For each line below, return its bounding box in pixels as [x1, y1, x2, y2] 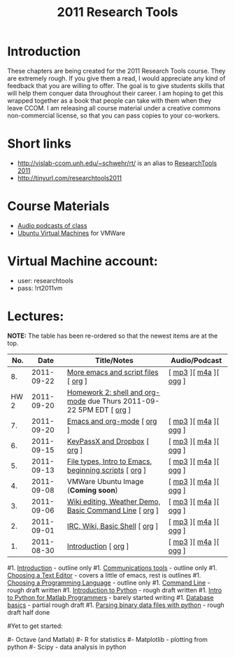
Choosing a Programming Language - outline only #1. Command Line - [7, 578, 211, 587]
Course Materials [7, 199, 110, 214]
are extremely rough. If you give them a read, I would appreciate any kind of [7, 74, 226, 83]
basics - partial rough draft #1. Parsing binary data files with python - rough [7, 601, 225, 609]
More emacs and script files [66, 367, 159, 377]
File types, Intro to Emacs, [66, 456, 152, 466]
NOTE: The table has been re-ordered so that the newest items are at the [7, 331, 218, 340]
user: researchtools [17, 276, 73, 285]
